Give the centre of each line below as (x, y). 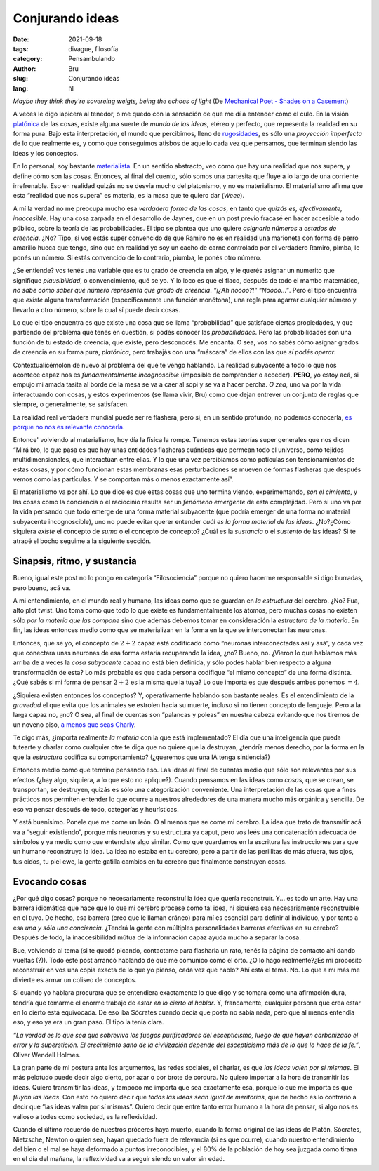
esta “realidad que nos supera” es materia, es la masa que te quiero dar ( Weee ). (129, 196)
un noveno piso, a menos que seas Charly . (74, 724)
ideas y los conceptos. (46, 153)
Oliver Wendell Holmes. (47, 1055)
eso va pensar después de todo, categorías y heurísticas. (96, 809)
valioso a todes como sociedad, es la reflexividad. (85, 1116)
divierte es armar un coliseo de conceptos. (75, 979)
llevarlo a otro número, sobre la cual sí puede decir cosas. (97, 309)
